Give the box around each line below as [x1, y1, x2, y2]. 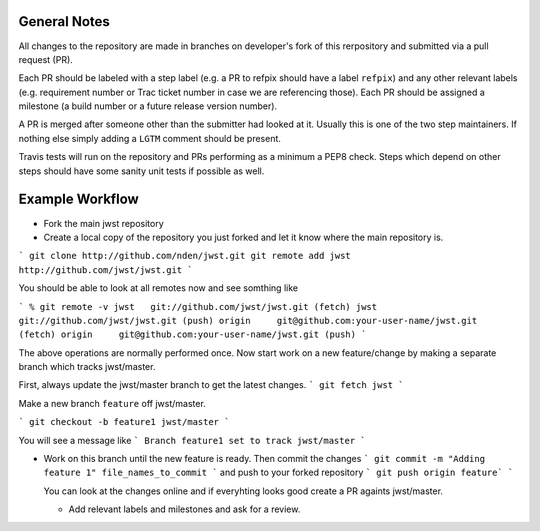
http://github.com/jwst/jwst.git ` [18, 264, 194, 275]
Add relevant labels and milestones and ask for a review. [68, 503, 301, 515]
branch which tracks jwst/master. [18, 361, 156, 373]
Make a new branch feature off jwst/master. [18, 397, 207, 409]
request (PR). [18, 53, 74, 65]
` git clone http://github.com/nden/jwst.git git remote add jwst [18, 250, 352, 262]
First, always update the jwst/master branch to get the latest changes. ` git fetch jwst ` [18, 379, 404, 391]
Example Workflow [18, 191, 139, 208]
